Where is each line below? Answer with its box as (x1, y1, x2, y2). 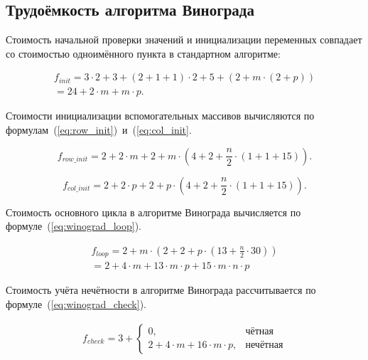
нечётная (245, 340, 283, 351)
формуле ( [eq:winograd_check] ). (6, 296, 146, 311)
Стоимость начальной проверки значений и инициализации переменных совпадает (6, 32, 362, 47)
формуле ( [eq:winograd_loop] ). (6, 218, 142, 233)
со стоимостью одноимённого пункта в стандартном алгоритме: (6, 46, 281, 60)
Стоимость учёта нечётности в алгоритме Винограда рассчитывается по (6, 282, 316, 297)
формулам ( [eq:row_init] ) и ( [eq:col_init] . (6, 122, 192, 137)
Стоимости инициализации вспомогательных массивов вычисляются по (6, 108, 315, 123)
